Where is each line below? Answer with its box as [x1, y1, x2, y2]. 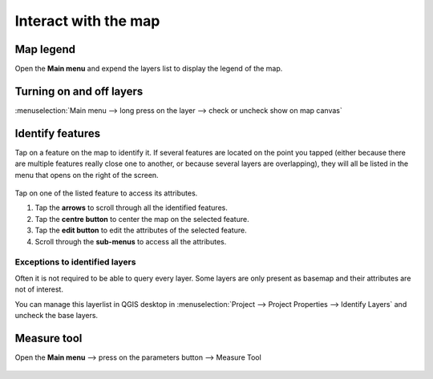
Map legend [14, 42, 76, 56]
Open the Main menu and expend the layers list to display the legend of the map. [14, 64, 283, 74]
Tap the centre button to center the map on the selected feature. [34, 214, 249, 224]
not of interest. [14, 284, 64, 294]
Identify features [14, 127, 100, 140]
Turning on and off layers [14, 84, 144, 98]
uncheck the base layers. [14, 310, 99, 320]
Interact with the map [14, 12, 160, 30]
